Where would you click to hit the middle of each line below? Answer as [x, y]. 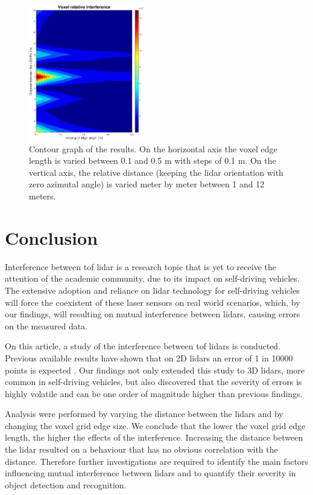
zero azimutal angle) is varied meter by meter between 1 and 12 [147, 184]
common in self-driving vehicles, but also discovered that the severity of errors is [153, 382]
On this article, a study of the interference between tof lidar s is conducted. [143, 346]
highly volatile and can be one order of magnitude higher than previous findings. [154, 393]
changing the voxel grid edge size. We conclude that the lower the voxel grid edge [155, 425]
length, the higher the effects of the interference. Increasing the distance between [154, 437]
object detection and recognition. [66, 484]
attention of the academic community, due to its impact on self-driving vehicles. [152, 278]
